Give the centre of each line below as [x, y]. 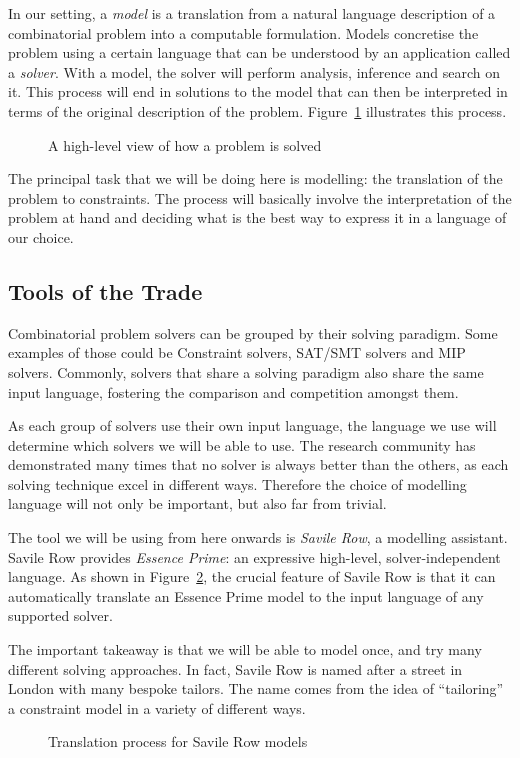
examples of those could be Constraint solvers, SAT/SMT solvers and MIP [237, 352]
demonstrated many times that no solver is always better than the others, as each [258, 464]
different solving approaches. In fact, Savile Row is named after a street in [235, 668]
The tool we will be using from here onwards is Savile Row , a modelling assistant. [258, 537]
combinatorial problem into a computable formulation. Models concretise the [243, 32]
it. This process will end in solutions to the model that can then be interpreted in [258, 91]
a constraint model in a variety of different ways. [157, 707]
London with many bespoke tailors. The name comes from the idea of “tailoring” [256, 688]
